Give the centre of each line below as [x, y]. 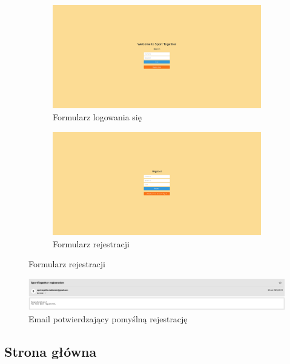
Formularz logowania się [97, 116]
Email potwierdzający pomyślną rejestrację [108, 318]
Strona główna [51, 351]
